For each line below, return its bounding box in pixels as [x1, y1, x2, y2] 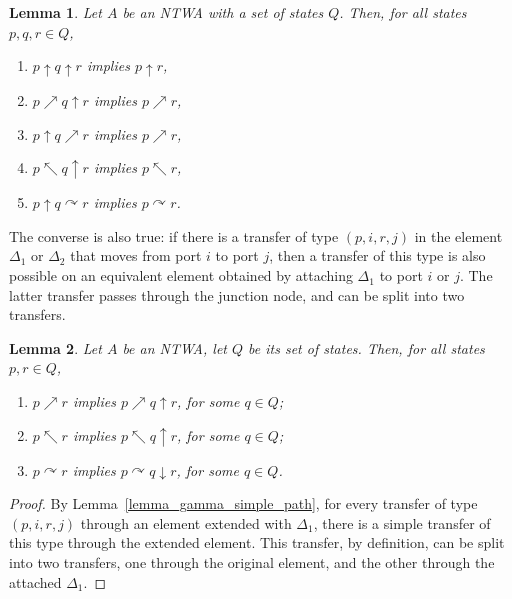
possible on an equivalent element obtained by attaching [9, 265, 353, 286]
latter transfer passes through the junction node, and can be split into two [9, 284, 465, 305]
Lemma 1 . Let [9, 2, 102, 22]
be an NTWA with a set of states [122, 2, 324, 22]
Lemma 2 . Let [9, 337, 102, 358]
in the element [414, 225, 503, 246]
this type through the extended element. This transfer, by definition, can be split [9, 532, 505, 553]
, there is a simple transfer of [313, 512, 491, 533]
